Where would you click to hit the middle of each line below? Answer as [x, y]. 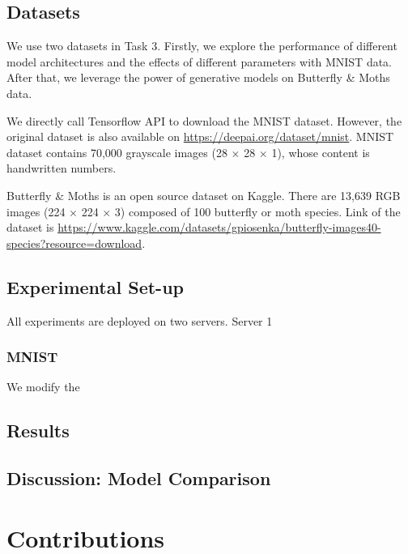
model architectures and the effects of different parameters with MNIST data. [199, 61]
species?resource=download [74, 243]
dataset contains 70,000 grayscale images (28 [117, 152]
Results [38, 430]
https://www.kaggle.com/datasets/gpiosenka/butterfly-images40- [219, 227]
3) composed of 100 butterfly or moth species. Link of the [257, 211]
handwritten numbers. [62, 168]
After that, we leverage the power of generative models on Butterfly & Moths [198, 77]
